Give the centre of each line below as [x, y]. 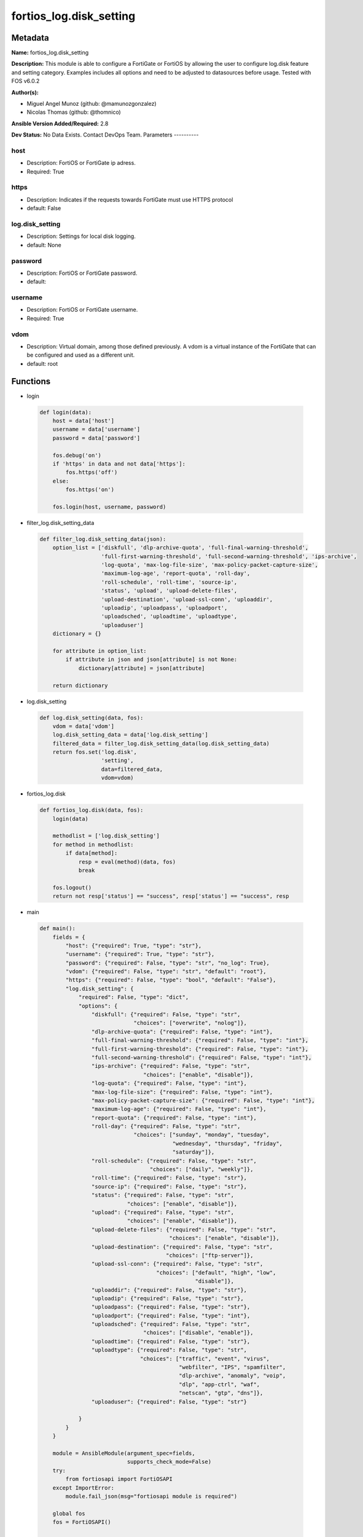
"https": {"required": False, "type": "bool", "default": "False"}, [171, 980]
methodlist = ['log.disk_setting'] [106, 836]
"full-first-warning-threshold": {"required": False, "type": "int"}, [200, 1049]
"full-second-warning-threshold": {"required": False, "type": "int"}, [201, 1057]
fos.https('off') [92, 472]
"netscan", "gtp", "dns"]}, [221, 1393]
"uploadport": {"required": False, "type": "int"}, [171, 1315]
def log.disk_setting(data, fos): [92, 717]
